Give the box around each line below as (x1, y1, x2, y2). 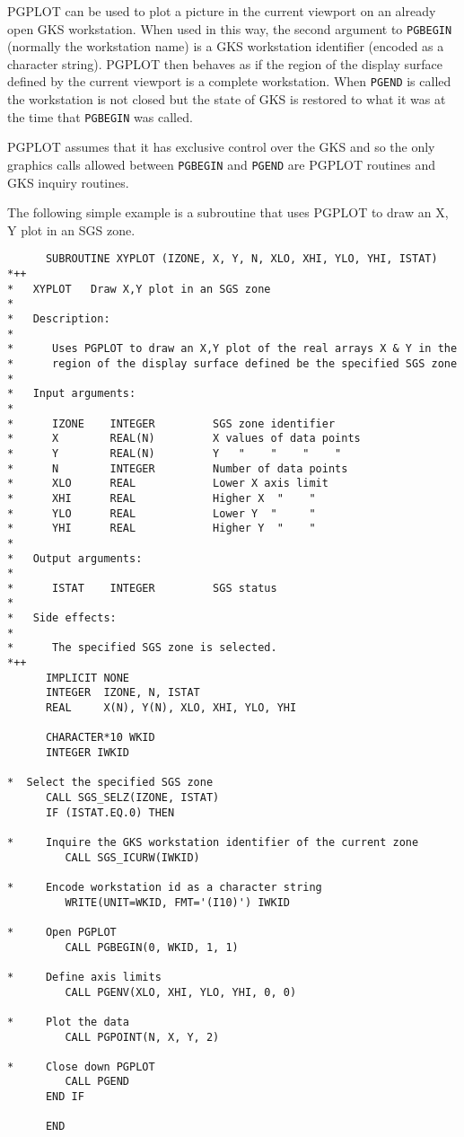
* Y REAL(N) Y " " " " (7, 446, 342, 460)
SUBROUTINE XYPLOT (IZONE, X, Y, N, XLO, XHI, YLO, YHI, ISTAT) (45, 252, 438, 266)
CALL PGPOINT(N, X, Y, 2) (65, 1030, 220, 1044)
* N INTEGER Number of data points (7, 462, 348, 475)
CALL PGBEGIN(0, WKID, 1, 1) (65, 940, 239, 954)
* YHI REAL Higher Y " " (7, 522, 316, 535)
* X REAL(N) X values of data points (7, 432, 361, 445)
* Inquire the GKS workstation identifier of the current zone (7, 835, 419, 849)
